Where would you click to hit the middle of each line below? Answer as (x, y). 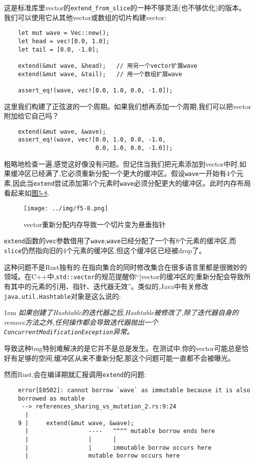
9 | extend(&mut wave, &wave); (76, 423)
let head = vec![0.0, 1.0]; (64, 41)
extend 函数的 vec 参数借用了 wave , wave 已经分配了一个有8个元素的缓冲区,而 (120, 241)
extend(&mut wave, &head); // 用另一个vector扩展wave (108, 66)
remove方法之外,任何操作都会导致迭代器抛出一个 (81, 322)
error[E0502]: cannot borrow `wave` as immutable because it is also (134, 390)
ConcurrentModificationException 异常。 (69, 332)
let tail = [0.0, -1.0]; (58, 49)
